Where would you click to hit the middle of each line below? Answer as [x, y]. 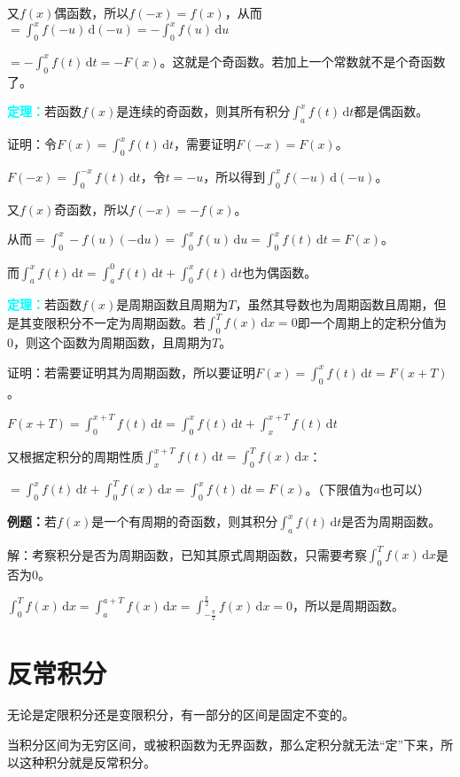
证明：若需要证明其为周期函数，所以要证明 [131, 372]
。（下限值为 [339, 489]
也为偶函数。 [280, 272]
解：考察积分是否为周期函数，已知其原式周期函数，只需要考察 [187, 554]
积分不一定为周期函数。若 [131, 322]
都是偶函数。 [391, 111]
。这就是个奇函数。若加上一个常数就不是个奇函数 [303, 61]
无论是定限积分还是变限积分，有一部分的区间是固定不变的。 [181, 715]
